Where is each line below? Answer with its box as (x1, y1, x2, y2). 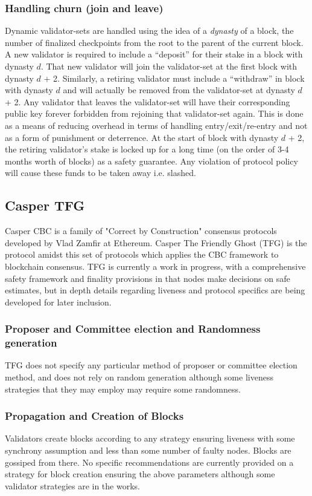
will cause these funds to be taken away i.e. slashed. (5, 166, 196, 179)
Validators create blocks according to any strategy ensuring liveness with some (5, 432, 295, 445)
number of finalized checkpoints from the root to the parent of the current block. (5, 36, 304, 48)
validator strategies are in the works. (5, 479, 140, 492)
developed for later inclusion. (5, 295, 112, 308)
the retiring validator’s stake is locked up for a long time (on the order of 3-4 (5, 143, 289, 155)
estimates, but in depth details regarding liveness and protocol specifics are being (5, 284, 305, 296)
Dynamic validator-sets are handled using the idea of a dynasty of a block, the (5, 24, 294, 37)
